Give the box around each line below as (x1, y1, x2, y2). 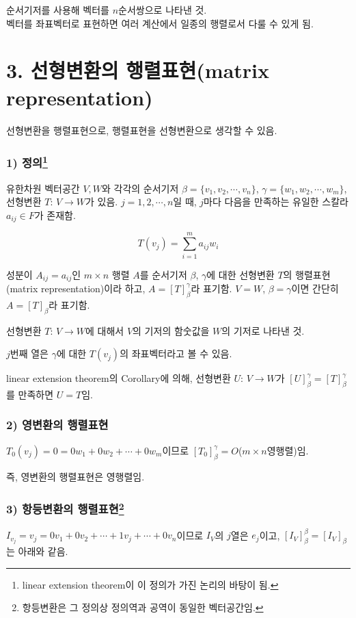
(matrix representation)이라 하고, (6, 281, 146, 295)
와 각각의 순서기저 (102, 181, 179, 195)
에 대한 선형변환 (206, 267, 275, 281)
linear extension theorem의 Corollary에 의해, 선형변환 (6, 371, 231, 385)
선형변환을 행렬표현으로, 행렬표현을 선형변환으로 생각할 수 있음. (6, 123, 277, 137)
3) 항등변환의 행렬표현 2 (6, 499, 124, 517)
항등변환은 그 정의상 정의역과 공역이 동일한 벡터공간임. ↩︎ (22, 600, 264, 615)
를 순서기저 (139, 267, 187, 281)
